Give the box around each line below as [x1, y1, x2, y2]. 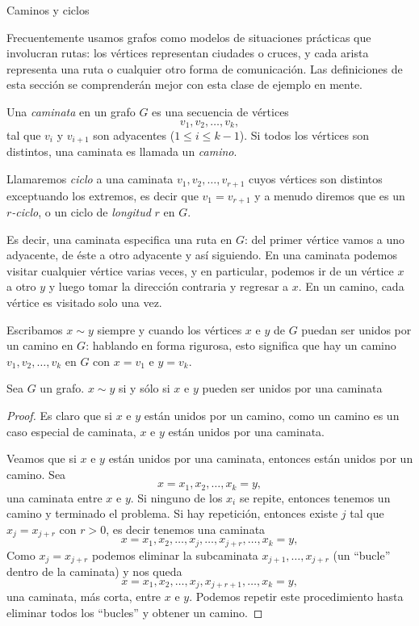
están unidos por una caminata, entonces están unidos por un [108, 450, 413, 467]
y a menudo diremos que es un [254, 187, 405, 204]
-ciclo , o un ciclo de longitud [11, 203, 151, 220]
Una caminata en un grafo [6, 103, 136, 120]
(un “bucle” [333, 546, 391, 563]
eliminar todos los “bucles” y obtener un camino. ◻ [6, 603, 263, 620]
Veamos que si [6, 450, 77, 467]
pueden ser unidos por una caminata [202, 380, 383, 397]
